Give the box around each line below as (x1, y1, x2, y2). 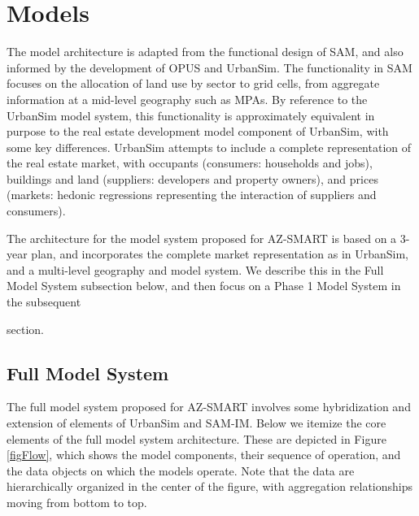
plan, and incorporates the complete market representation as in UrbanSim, (31, 245, 409, 262)
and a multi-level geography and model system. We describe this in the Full (7, 261, 384, 278)
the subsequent (7, 293, 81, 310)
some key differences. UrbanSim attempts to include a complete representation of (7, 138, 412, 155)
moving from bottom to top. (7, 493, 147, 510)
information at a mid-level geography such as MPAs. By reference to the (7, 90, 368, 107)
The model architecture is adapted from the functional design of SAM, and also (7, 43, 404, 60)
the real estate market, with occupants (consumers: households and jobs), (7, 154, 373, 171)
